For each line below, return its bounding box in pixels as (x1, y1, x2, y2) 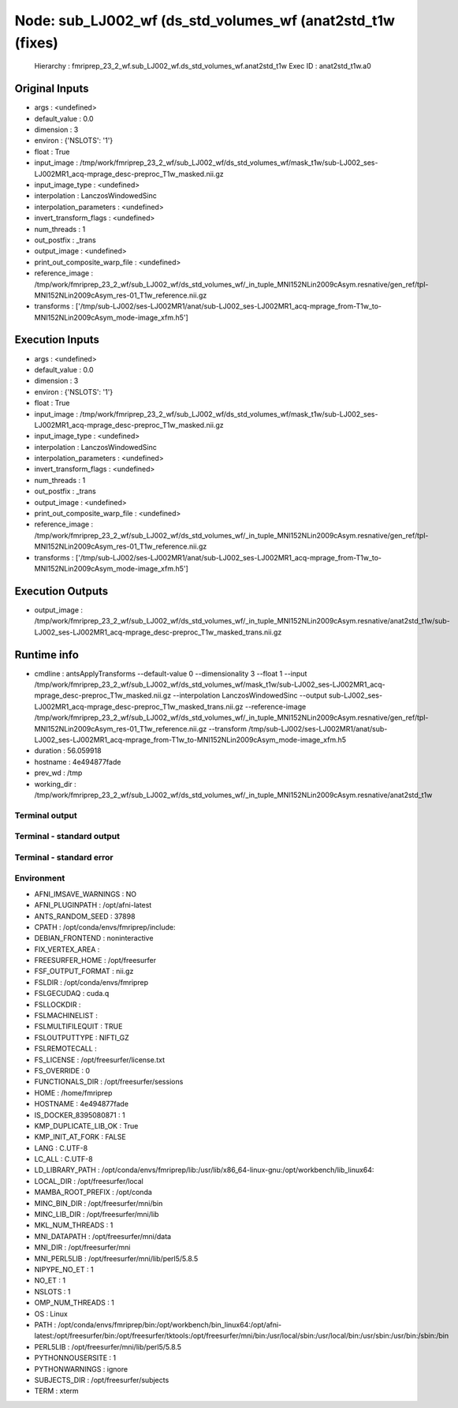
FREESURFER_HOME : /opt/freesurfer (34, 956, 157, 965)
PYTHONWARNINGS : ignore (34, 1364, 128, 1373)
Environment (14, 873, 65, 884)
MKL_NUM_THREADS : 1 (34, 1220, 114, 1230)
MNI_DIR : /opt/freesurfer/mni (34, 1243, 131, 1253)
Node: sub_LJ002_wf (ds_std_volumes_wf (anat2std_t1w (14, 12, 396, 29)
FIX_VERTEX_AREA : (34, 944, 100, 954)
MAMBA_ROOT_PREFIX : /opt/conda (34, 1188, 153, 1197)
